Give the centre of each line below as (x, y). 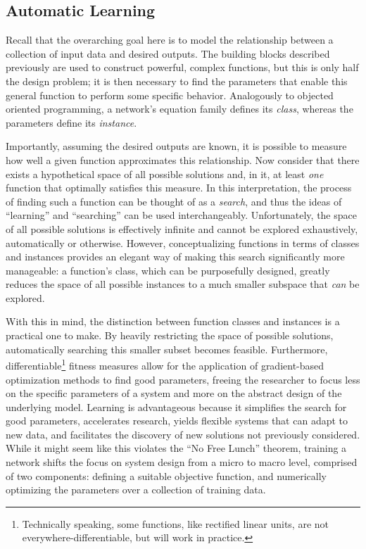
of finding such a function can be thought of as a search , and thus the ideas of (174, 201)
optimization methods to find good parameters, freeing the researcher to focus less (183, 379)
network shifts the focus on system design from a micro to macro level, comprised (182, 462)
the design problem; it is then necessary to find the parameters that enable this (177, 81)
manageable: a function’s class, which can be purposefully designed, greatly (168, 270)
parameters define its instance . (71, 122)
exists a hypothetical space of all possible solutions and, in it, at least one (165, 173)
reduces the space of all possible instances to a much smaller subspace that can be (183, 284)
